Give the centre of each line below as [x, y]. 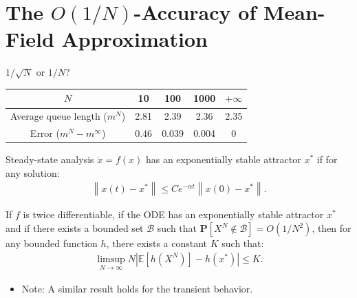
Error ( [45, 133]
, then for [332, 228]
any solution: [33, 172]
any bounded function [52, 243]
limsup [111, 259]
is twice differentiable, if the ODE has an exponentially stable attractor [173, 214]
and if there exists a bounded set [75, 228]
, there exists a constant [157, 243]
